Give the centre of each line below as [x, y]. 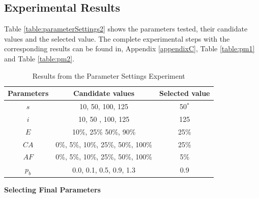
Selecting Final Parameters [52, 189]
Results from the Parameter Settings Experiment [109, 75]
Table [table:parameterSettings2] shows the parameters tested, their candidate [126, 29]
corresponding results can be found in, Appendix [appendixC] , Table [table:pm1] [129, 48]
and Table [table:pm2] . [39, 58]
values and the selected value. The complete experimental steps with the [117, 38]
